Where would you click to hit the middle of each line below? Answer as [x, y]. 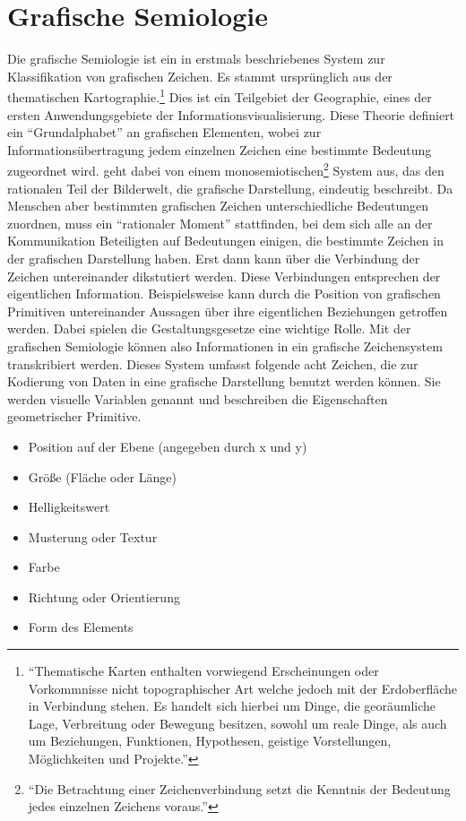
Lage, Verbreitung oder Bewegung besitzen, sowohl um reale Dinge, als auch [237, 723]
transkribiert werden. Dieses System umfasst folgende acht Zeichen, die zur [213, 363]
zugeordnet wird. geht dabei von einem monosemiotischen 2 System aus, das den [226, 169]
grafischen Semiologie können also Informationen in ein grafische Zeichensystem [225, 346]
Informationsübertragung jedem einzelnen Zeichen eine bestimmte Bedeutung [220, 149]
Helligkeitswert [69, 507]
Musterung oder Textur [93, 536]
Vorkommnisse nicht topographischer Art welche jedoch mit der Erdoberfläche [243, 688]
